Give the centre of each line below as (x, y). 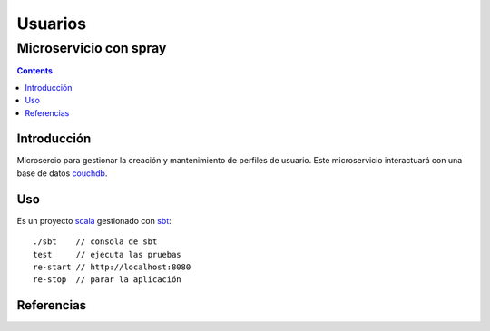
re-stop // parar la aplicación (107, 280)
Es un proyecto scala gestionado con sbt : (94, 220)
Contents (35, 71)
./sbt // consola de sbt (95, 242)
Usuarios (51, 24)
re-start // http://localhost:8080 (112, 267)
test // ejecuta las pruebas (107, 254)
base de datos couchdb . (62, 173)
